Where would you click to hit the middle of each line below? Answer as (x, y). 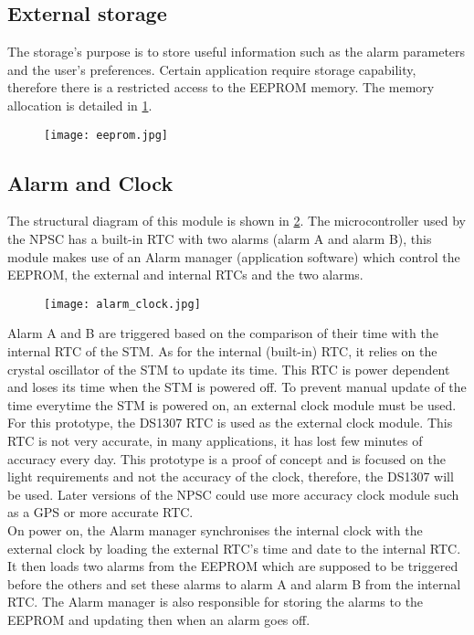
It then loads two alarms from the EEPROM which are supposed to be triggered (233, 566)
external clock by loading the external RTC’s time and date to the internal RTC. (234, 548)
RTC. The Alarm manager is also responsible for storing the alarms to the (216, 602)
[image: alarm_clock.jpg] (122, 304)
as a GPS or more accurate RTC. (100, 512)
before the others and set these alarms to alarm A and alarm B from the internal (234, 583)
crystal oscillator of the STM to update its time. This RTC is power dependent (229, 369)
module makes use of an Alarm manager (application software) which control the (234, 256)
